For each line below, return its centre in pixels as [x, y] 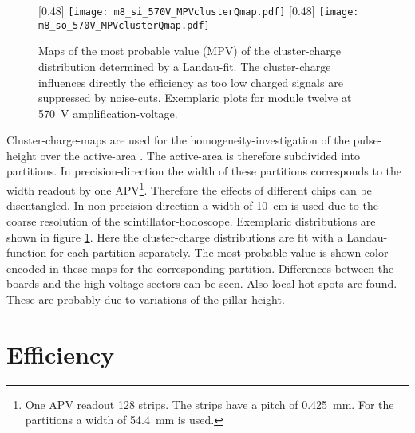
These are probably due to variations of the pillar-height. [146, 299]
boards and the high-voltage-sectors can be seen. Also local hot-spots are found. [202, 283]
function [27, 252]
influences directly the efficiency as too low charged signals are [191, 82]
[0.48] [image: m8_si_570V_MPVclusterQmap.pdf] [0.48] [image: [199, 10]
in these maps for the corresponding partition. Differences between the [222, 268]
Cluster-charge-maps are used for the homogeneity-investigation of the [178, 140]
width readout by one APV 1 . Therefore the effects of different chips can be [189, 189]
